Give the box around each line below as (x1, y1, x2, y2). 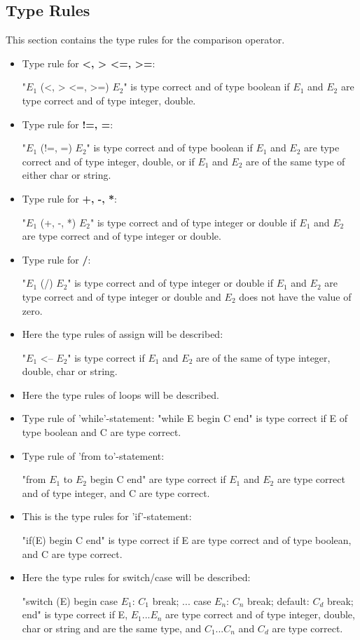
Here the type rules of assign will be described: (22, 327, 223, 341)
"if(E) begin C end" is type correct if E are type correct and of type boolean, (22, 533, 352, 547)
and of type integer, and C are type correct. (22, 485, 210, 500)
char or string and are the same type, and (22, 621, 202, 636)
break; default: (247, 593, 310, 608)
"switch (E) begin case (22, 593, 118, 608)
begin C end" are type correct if (90, 472, 226, 486)
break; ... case (152, 593, 212, 608)
